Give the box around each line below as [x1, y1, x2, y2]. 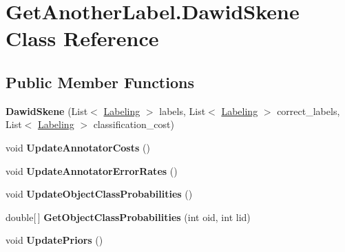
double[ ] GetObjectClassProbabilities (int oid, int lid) [6, 209, 251, 224]
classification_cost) [93, 117, 174, 132]
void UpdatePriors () [6, 233, 103, 247]
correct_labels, [277, 103, 340, 118]
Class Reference [6, 24, 159, 52]
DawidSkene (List [6, 103, 88, 118]
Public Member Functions [6, 71, 194, 92]
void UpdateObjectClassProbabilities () [6, 187, 193, 201]
